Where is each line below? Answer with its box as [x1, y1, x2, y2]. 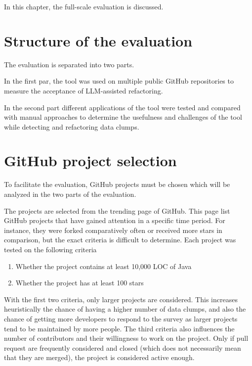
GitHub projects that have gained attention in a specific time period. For [4, 215, 225, 226]
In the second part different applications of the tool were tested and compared [4, 102, 241, 112]
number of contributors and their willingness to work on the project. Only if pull [4, 333, 249, 343]
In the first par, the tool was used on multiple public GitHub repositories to [4, 76, 234, 86]
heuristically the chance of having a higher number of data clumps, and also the [4, 304, 246, 314]
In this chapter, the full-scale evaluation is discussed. [4, 1, 164, 11]
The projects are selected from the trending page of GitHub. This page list [4, 205, 230, 216]
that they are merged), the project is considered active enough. [4, 352, 195, 363]
